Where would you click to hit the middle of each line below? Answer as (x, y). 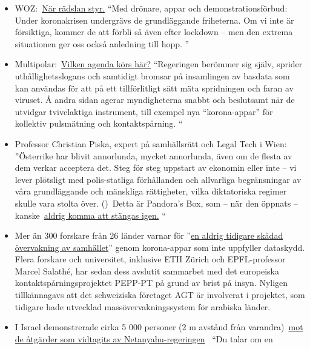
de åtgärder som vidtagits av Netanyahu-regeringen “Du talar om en (144, 338)
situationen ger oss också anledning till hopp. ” (102, 43)
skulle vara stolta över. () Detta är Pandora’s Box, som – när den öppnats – (156, 203)
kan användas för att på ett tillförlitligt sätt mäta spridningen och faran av (154, 88)
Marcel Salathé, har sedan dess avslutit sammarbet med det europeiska (147, 271)
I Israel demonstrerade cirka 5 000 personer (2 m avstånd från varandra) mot (159, 327)
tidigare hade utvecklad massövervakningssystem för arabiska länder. (143, 306)
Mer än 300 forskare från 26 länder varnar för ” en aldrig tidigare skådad (149, 235)
